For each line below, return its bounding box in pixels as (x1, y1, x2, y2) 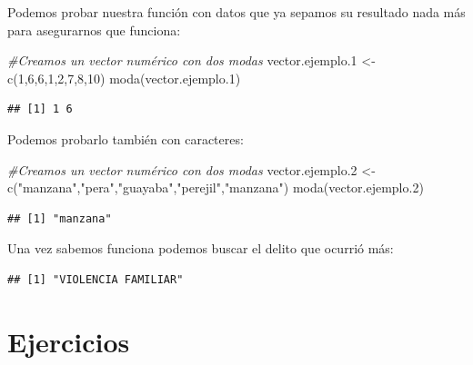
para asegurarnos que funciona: (7, 20, 181, 39)
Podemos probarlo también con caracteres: (7, 129, 244, 148)
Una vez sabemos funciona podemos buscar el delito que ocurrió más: (7, 239, 394, 258)
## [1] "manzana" (7, 212, 112, 225)
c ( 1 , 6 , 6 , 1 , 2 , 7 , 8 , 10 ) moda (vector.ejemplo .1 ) (7, 68, 241, 87)
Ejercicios (7, 322, 130, 360)
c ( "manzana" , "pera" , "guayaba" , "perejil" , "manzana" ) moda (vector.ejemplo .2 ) (7, 178, 424, 197)
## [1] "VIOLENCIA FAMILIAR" (7, 272, 184, 286)
